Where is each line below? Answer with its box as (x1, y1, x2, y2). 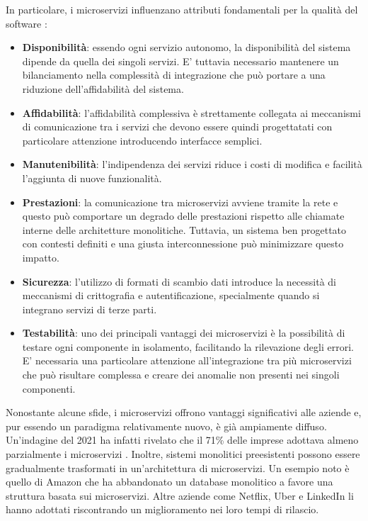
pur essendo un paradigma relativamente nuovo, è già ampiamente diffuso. (6, 418, 327, 433)
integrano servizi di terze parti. (22, 301, 157, 316)
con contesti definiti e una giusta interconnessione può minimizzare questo (22, 236, 344, 251)
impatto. (22, 250, 59, 264)
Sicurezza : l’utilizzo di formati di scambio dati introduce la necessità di (22, 274, 337, 288)
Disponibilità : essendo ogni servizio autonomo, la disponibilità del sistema (22, 40, 351, 55)
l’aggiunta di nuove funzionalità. (22, 170, 162, 185)
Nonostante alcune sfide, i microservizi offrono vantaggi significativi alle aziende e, (6, 405, 362, 420)
